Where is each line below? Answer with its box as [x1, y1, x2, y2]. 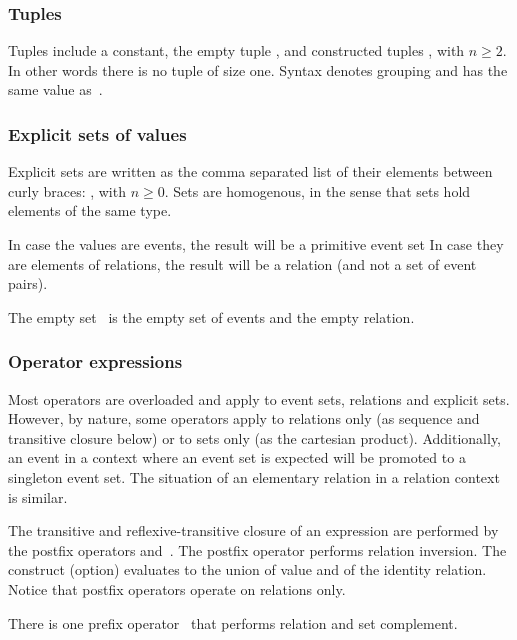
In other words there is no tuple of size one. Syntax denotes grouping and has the [8, 59, 508, 80]
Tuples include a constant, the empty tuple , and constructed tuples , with [8, 40, 465, 61]
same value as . [8, 79, 103, 100]
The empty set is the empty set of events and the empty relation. [8, 306, 415, 327]
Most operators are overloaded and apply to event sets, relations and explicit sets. [8, 388, 510, 409]
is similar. [8, 486, 68, 507]
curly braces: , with [8, 180, 126, 201]
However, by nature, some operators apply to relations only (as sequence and [8, 408, 480, 429]
